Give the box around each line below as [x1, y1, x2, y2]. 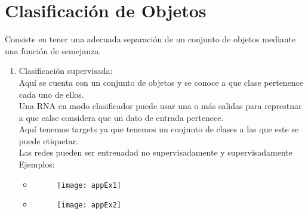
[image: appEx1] [57, 181, 121, 190]
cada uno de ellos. [19, 88, 84, 100]
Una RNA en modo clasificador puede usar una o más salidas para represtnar [19, 100, 302, 112]
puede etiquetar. [19, 134, 79, 147]
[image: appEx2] [57, 201, 121, 210]
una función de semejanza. [5, 44, 101, 57]
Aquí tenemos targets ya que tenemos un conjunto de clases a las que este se [19, 123, 299, 135]
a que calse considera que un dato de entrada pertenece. [19, 111, 224, 123]
